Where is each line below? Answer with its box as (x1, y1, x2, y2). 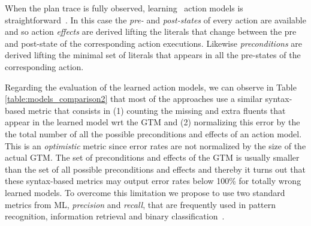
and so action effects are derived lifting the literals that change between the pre (5, 25, 297, 38)
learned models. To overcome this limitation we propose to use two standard (5, 186, 285, 198)
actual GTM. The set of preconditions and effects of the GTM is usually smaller (5, 151, 300, 164)
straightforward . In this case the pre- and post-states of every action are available (5, 13, 306, 26)
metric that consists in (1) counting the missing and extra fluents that (28, 104, 286, 116)
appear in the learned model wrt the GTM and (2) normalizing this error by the (5, 116, 300, 128)
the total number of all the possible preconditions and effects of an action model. (5, 127, 302, 140)
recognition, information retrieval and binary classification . (5, 210, 225, 222)
